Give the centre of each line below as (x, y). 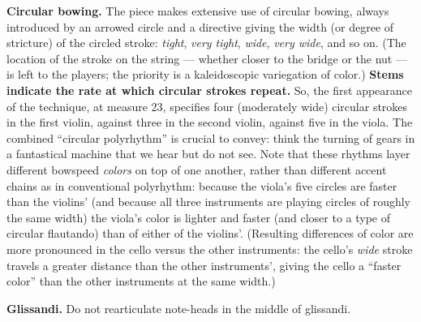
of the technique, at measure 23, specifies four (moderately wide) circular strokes (207, 106)
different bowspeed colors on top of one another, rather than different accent (197, 169)
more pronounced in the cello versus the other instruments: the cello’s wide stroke (210, 249)
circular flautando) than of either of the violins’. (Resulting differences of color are (210, 233)
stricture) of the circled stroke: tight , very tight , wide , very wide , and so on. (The (206, 43)
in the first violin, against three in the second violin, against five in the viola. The (210, 122)
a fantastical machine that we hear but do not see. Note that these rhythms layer (208, 154)
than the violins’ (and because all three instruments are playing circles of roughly (208, 202)
